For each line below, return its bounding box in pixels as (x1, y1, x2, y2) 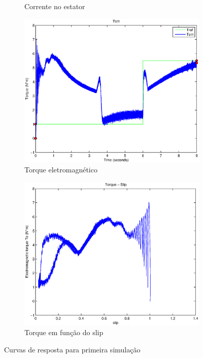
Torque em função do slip (24, 327, 104, 338)
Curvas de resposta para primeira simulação (4, 344, 141, 354)
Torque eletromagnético (24, 164, 97, 175)
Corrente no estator (24, 1, 85, 11)
